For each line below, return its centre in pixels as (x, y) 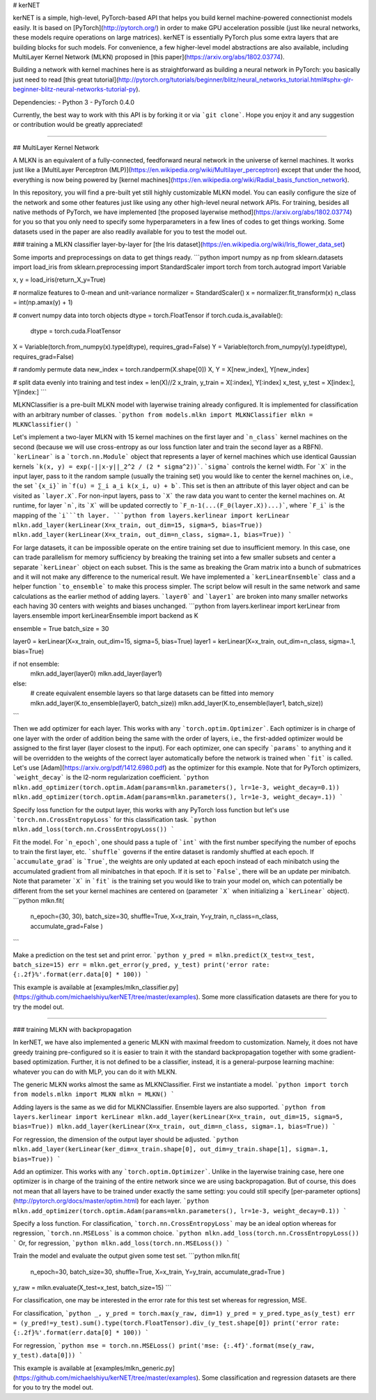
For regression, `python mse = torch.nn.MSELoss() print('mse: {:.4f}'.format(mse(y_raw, (164, 1345)
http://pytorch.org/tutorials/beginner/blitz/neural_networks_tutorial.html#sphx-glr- (236, 79)
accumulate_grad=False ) (67, 926)
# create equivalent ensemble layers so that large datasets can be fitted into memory (152, 693)
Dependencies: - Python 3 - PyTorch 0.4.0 (74, 102)
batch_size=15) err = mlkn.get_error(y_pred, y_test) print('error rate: (142, 965)
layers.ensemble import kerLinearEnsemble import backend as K (105, 616)
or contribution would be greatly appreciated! (78, 125)
